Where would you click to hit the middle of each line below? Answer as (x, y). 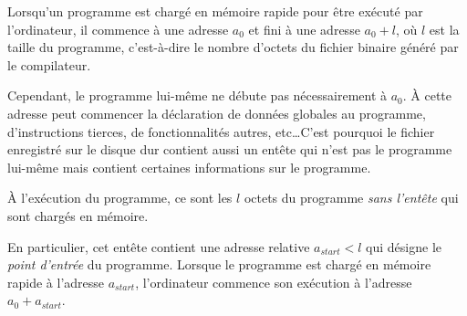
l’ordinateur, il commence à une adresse (118, 29)
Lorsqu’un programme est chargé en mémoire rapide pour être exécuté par (215, 11)
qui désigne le (404, 246)
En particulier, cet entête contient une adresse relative (159, 246)
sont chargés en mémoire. (78, 215)
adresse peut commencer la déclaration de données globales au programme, (217, 113)
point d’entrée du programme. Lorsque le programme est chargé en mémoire (219, 264)
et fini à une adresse (304, 29)
